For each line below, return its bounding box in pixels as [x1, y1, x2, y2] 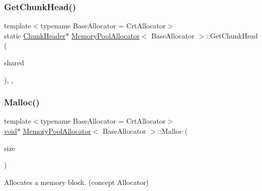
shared [4, 57, 24, 67]
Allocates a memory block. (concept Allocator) [4, 176, 149, 187]
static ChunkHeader [4, 30, 66, 41]
